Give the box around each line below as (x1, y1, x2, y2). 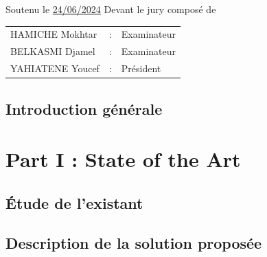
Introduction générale (5, 98, 163, 119)
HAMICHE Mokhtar (10, 27, 97, 41)
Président (121, 61, 161, 76)
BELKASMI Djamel (10, 44, 95, 58)
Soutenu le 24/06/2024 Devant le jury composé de (5, 2, 216, 16)
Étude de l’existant (5, 192, 143, 213)
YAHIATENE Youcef (10, 61, 100, 76)
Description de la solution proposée (5, 232, 262, 254)
